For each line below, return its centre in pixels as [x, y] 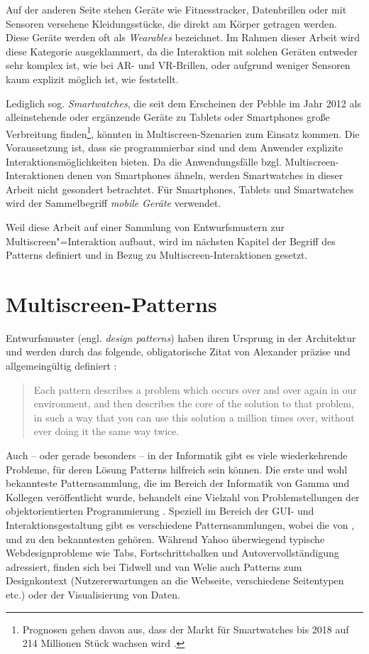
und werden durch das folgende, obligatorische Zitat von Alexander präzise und [178, 352]
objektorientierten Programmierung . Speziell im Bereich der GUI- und [160, 511]
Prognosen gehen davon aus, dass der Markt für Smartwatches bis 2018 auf [186, 629]
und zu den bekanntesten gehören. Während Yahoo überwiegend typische [165, 538]
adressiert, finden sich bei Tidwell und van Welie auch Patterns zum [154, 566]
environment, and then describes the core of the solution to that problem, [194, 403]
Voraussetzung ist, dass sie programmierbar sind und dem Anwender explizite [175, 147]
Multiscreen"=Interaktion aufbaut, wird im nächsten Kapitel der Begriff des [171, 241]
